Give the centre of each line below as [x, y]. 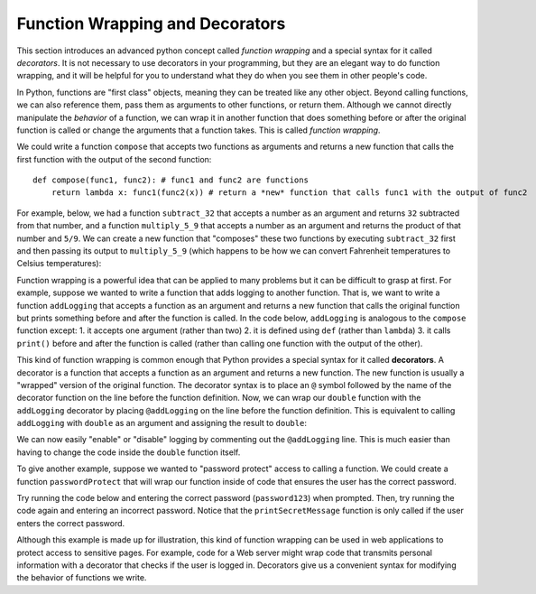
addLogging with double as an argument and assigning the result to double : [162, 423]
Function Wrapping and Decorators [151, 23]
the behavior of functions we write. [82, 578]
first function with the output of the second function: [114, 159]
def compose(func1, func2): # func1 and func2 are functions [171, 180]
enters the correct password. [71, 523]
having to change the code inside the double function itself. [129, 452]
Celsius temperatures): [59, 264]
